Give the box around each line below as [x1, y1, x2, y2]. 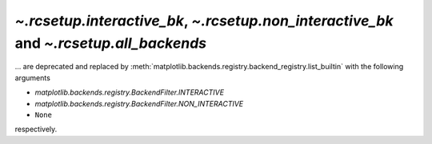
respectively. [14, 124, 58, 134]
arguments [14, 72, 51, 83]
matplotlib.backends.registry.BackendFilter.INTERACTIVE [34, 88, 224, 97]
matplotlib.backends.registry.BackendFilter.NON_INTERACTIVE [34, 99, 244, 108]
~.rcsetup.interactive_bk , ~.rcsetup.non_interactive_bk [14, 12, 394, 29]
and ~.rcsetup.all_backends [14, 34, 207, 52]
